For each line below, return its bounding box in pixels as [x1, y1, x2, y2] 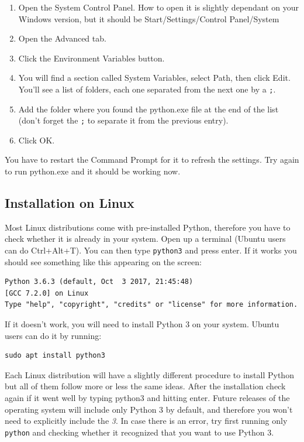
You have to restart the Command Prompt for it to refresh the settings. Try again [5, 153, 299, 166]
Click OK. [18, 133, 55, 146]
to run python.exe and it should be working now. [5, 165, 181, 177]
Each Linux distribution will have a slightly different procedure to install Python [5, 368, 294, 381]
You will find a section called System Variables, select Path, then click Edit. [18, 71, 291, 84]
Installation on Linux [5, 194, 134, 212]
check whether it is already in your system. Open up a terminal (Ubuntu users [5, 232, 286, 245]
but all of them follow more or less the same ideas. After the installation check [5, 380, 286, 392]
